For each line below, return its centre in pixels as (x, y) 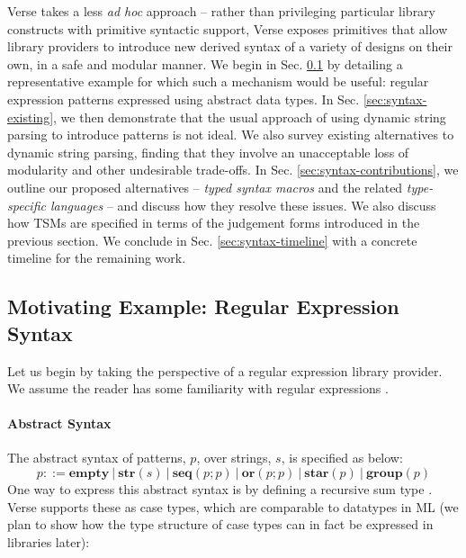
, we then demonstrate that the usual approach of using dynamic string (250, 117)
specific (27, 205)
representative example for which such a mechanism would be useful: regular (218, 81)
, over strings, (234, 458)
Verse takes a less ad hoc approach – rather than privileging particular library (222, 11)
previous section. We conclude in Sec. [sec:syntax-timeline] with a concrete (212, 240)
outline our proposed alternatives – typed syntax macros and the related (205, 187)
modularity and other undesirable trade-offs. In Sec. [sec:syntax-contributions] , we (233, 170)
